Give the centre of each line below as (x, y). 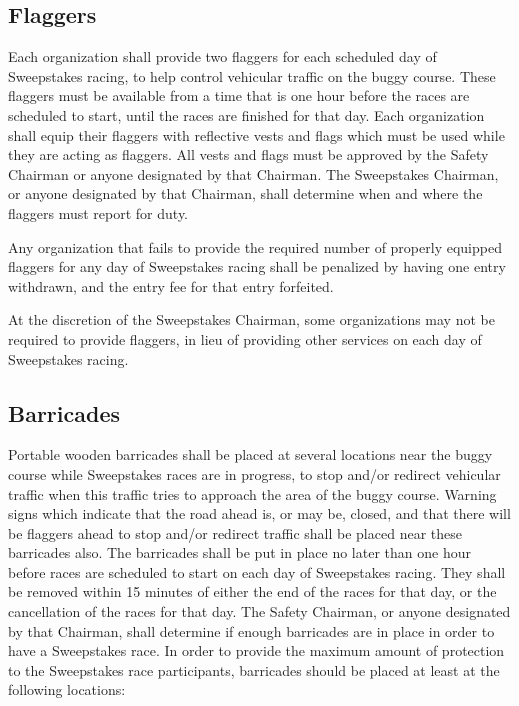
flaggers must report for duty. (98, 212)
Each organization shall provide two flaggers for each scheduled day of (222, 56)
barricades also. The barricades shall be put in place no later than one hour (239, 552)
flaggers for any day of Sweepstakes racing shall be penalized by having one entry (257, 266)
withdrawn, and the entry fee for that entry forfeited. (171, 285)
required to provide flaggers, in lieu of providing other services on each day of (245, 338)
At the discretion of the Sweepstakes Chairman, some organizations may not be (251, 319)
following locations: (67, 689)
